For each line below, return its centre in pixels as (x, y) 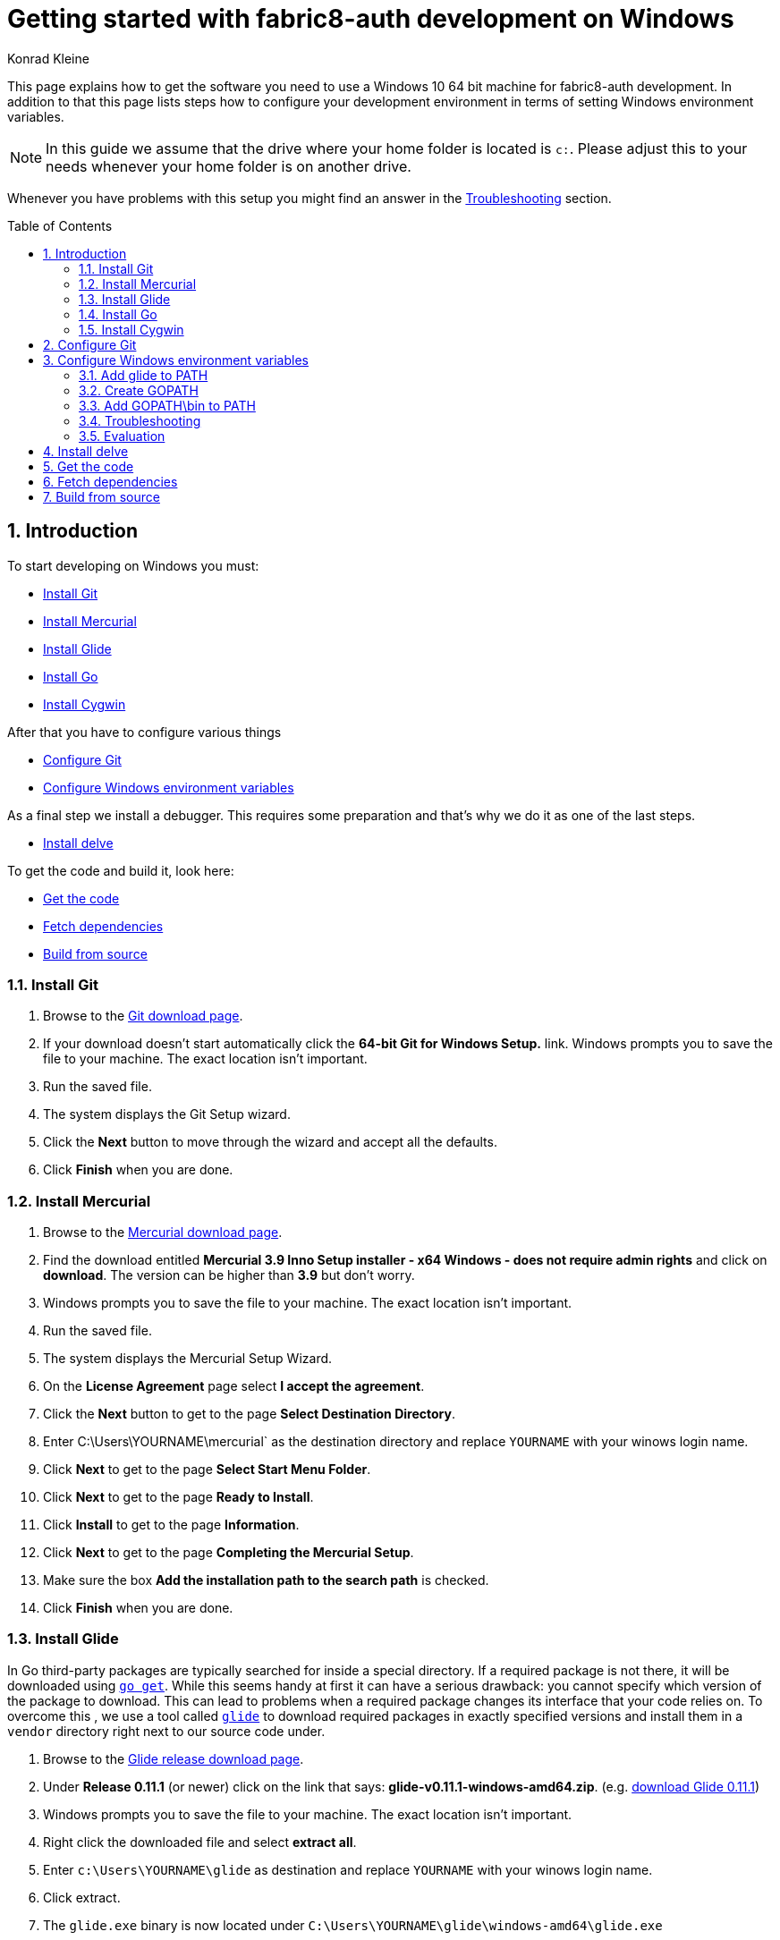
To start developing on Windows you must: (133, 565)
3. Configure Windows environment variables (176, 360)
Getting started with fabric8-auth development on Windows (371, 19)
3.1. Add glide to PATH (144, 375)
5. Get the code (89, 466)
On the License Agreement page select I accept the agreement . (234, 1386)
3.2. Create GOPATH (139, 390)
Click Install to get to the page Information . (171, 1525)
